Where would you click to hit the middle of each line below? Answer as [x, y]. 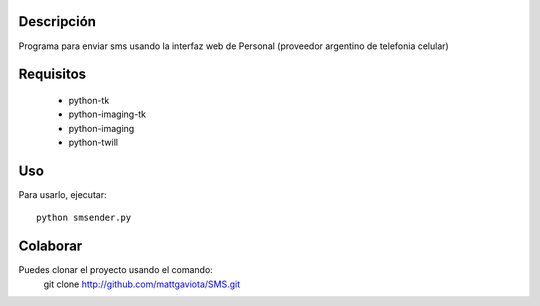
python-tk [89, 100]
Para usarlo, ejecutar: [62, 194]
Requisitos [52, 74]
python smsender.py [84, 218]
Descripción [57, 21]
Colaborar [50, 246]
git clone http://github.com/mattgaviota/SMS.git [142, 284]
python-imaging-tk [107, 114]
